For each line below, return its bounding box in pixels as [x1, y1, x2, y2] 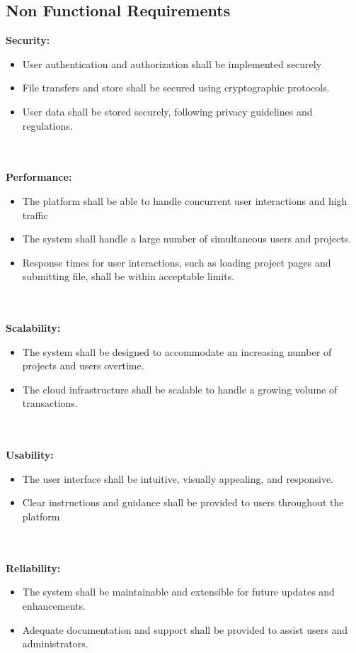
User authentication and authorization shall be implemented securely [22, 56, 322, 71]
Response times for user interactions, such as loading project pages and [22, 255, 331, 269]
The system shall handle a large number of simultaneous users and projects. [22, 231, 352, 246]
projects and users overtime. [22, 358, 144, 373]
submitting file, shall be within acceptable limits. [22, 269, 235, 284]
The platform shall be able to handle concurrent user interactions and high [22, 193, 348, 208]
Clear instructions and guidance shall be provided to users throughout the [22, 495, 344, 510]
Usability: [6, 447, 54, 462]
